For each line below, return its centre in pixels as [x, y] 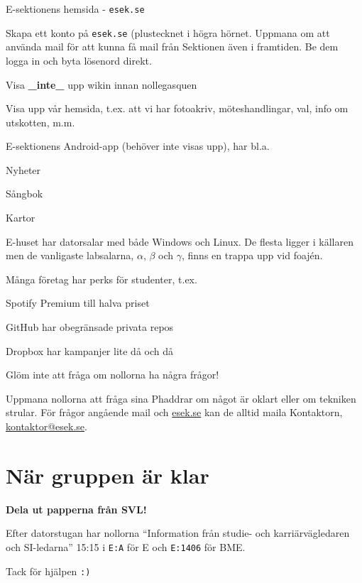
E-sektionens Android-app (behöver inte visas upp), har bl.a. [138, 146]
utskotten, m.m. [40, 122]
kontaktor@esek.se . [46, 426]
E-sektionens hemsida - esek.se [75, 9]
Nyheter [23, 169]
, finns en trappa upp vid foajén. [252, 255]
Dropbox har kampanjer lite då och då [90, 350]
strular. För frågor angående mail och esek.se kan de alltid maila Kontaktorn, [174, 412]
